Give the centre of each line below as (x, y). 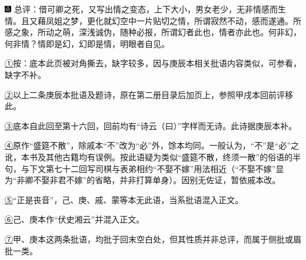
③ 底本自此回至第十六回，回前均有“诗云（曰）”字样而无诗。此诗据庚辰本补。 (151, 125)
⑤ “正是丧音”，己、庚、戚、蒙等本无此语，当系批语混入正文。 (124, 199)
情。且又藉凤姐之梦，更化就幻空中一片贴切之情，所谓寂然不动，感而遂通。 (149, 20)
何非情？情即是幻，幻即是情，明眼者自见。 (87, 43)
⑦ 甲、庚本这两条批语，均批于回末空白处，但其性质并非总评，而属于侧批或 (149, 239)
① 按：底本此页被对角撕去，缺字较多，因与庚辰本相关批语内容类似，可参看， (153, 63)
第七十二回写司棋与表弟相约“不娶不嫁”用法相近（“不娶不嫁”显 (165, 168)
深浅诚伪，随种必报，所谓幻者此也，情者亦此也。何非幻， (190, 32)
